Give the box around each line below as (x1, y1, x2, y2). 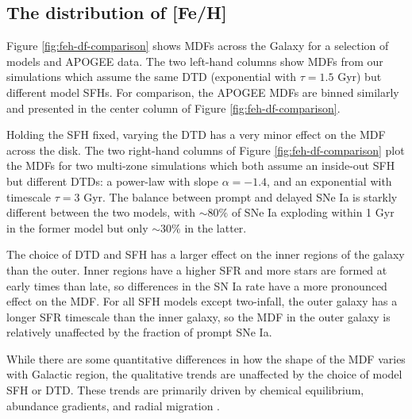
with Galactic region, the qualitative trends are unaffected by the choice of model (6, 366, 402, 382)
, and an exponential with (267, 172, 392, 189)
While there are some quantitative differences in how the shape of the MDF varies (6, 350, 406, 367)
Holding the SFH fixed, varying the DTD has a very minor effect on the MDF (6, 126, 386, 143)
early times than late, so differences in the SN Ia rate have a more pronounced (6, 277, 387, 294)
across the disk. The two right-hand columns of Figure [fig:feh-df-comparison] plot (6, 141, 405, 158)
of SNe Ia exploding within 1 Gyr (231, 204, 395, 221)
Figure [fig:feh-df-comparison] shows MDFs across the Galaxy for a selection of (6, 37, 389, 54)
